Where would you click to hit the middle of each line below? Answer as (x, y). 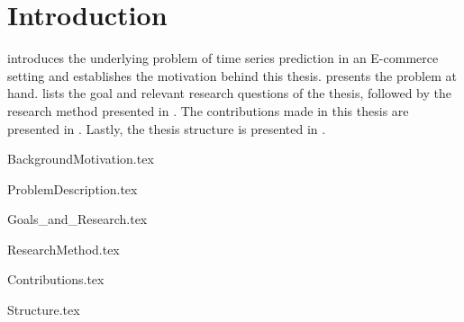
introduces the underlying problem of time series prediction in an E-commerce (223, 58)
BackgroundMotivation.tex (81, 159)
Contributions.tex (56, 279)
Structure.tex (44, 310)
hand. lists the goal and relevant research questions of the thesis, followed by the (229, 93)
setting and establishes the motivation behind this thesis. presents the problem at (232, 75)
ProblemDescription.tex (73, 188)
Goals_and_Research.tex (77, 219)
